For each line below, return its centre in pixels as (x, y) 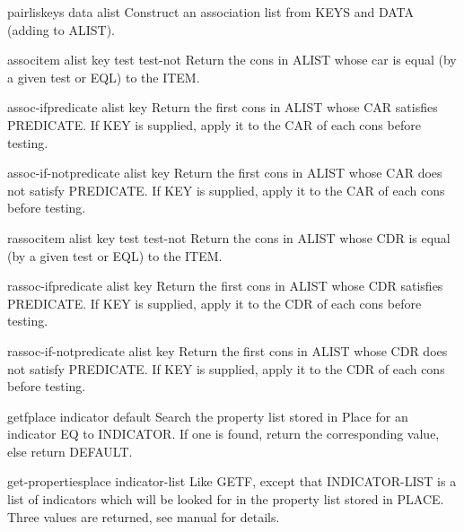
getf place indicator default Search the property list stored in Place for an (208, 416)
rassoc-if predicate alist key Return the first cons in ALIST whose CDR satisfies (225, 286)
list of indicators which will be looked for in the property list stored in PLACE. (226, 499)
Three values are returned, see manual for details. (144, 516)
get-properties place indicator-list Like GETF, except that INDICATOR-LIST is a (232, 481)
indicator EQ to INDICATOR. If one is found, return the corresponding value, (223, 434)
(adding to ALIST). (61, 29)
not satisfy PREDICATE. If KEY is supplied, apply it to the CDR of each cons (226, 368)
